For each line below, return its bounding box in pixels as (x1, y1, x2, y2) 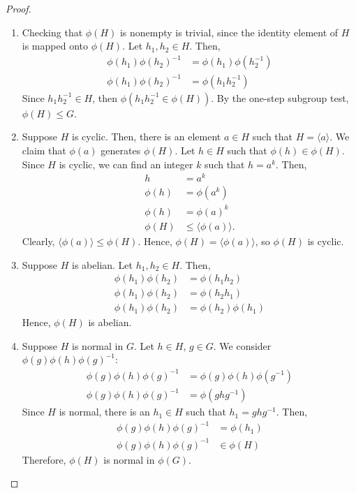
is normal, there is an (59, 404, 150, 419)
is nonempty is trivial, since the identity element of (119, 24, 339, 39)
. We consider (213, 338, 272, 353)
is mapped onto (22, 38, 88, 53)
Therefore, (22, 452, 66, 466)
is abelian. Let (72, 257, 133, 272)
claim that (22, 143, 66, 158)
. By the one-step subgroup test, (211, 90, 349, 105)
